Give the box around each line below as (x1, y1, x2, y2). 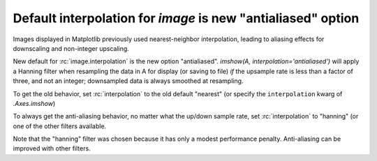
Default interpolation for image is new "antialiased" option (13, 10, 360, 26)
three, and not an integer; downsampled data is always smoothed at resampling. (13, 77, 244, 85)
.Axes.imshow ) (13, 99, 56, 107)
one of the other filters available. (13, 122, 107, 130)
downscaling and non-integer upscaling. (13, 44, 129, 52)
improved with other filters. (13, 144, 91, 153)
